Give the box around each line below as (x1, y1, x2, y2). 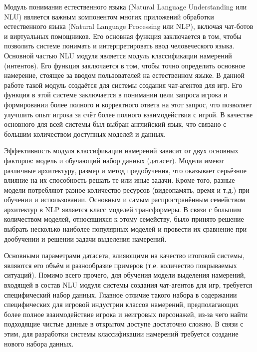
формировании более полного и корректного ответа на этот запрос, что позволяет (4, 99, 252, 109)
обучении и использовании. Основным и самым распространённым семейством (4, 194, 246, 205)
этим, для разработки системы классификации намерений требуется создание (4, 329, 239, 339)
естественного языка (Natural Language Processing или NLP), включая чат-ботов (4, 21, 254, 31)
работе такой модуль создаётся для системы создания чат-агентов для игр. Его (4, 79, 243, 90)
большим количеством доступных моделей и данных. (4, 128, 166, 139)
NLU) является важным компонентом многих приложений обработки (4, 11, 214, 21)
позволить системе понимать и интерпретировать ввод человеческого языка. (4, 40, 235, 51)
